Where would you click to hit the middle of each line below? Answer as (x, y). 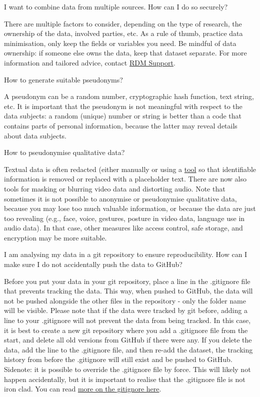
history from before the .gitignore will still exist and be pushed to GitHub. (118, 359)
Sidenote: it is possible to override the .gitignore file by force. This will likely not (127, 369)
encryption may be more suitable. (55, 237)
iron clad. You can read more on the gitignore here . (83, 389)
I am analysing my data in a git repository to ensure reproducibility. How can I (126, 254)
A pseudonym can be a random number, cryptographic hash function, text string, (129, 96)
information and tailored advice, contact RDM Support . (90, 62)
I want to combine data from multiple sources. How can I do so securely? (116, 6)
